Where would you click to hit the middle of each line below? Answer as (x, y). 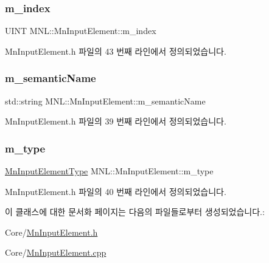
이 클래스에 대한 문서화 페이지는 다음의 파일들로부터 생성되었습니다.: (135, 212)
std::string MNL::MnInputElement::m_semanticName (105, 101)
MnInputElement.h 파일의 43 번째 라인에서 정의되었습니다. (116, 51)
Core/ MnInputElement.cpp (56, 252)
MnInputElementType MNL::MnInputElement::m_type (109, 171)
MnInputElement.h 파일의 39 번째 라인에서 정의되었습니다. (116, 121)
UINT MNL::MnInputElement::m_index (81, 31)
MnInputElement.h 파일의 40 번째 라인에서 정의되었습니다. (116, 191)
